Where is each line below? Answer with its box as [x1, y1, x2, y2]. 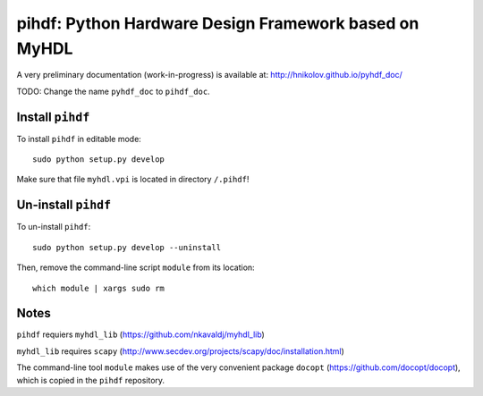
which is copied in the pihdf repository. [16, 375, 165, 385]
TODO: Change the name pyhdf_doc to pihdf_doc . [16, 86, 210, 97]
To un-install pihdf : [16, 222, 91, 232]
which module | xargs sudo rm [32, 282, 165, 293]
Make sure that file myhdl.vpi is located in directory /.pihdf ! [16, 174, 250, 185]
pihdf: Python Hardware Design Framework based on [16, 13, 419, 33]
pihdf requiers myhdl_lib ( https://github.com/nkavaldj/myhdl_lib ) [16, 329, 266, 340]
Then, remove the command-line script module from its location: [16, 262, 255, 273]
